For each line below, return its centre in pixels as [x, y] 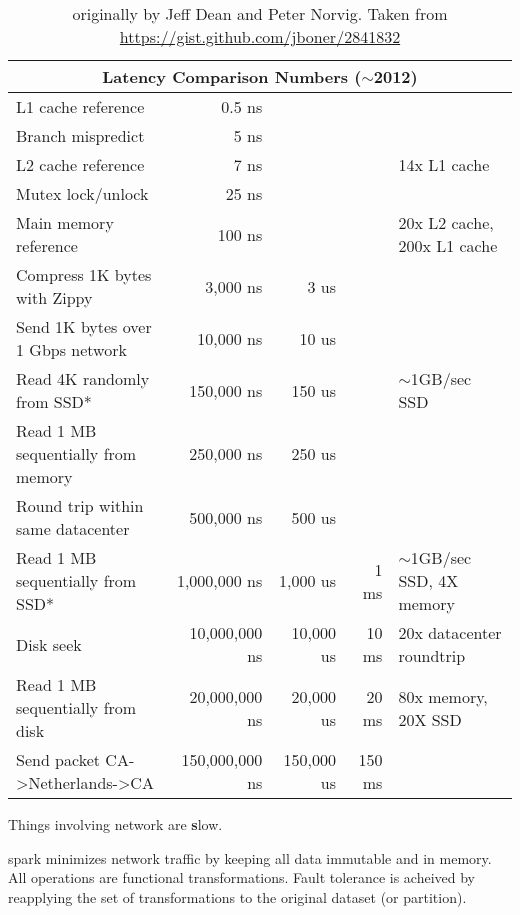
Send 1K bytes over [84, 326]
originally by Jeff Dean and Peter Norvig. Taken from [260, 13]
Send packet [58, 759]
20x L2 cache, [446, 222]
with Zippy [54, 297]
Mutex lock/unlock [82, 193]
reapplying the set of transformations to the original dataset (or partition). [237, 896]
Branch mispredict [80, 135]
